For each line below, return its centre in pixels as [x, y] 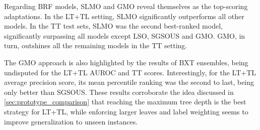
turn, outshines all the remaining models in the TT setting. [96, 45]
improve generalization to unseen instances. [71, 121]
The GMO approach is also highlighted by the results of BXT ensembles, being [126, 62]
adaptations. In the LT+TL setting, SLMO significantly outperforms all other [124, 16]
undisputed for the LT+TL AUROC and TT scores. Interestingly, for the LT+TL [130, 72]
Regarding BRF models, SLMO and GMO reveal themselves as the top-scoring [126, 6]
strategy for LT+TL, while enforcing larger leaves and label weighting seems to [126, 111]
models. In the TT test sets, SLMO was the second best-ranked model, [113, 26]
